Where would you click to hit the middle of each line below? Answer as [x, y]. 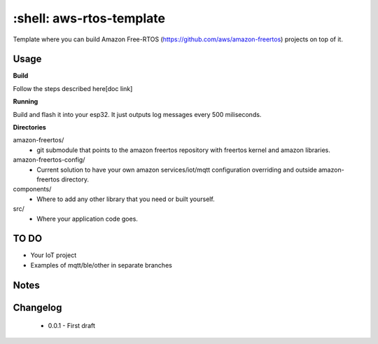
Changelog [37, 307]
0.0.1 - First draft [72, 326]
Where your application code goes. [87, 219]
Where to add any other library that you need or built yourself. [126, 199]
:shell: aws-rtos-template [89, 18]
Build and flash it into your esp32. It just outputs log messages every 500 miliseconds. [137, 114]
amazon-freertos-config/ [49, 160]
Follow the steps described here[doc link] [73, 88]
